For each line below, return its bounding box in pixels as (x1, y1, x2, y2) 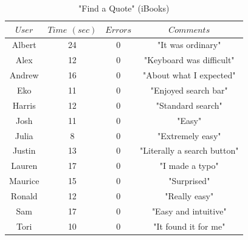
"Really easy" (165, 189, 214, 202)
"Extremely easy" (157, 129, 221, 142)
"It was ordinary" (157, 38, 221, 51)
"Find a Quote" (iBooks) (78, 2, 170, 14)
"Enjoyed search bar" (150, 83, 228, 96)
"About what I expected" (143, 69, 236, 81)
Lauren (11, 159, 38, 172)
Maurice (9, 174, 40, 187)
